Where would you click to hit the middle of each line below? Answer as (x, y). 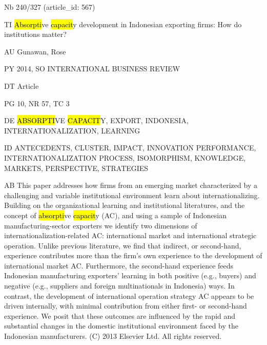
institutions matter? (35, 34)
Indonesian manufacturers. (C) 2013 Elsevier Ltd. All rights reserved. (113, 336)
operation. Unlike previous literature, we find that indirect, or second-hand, (123, 245)
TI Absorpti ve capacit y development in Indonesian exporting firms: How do (123, 24)
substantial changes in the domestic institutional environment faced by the (121, 326)
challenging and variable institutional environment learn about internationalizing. (132, 195)
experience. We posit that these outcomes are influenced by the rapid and (120, 315)
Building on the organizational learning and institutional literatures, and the (125, 205)
